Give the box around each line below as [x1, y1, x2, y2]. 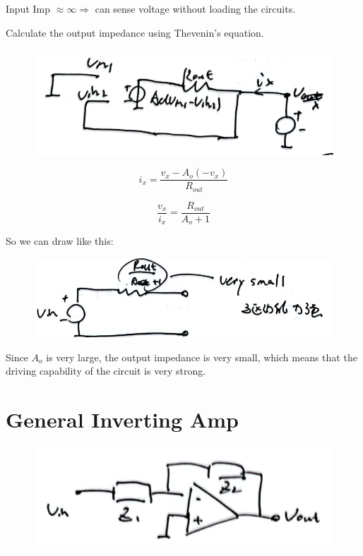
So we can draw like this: [6, 234, 114, 248]
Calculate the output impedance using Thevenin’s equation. [6, 25, 264, 40]
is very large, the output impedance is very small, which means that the [46, 349, 357, 364]
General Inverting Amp [6, 405, 239, 434]
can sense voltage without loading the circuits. [95, 1, 296, 16]
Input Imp [6, 1, 51, 16]
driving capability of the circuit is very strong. [6, 363, 206, 378]
